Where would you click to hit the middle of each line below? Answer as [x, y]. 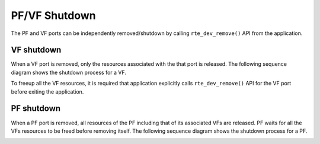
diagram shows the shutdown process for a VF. [69, 72]
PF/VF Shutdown [53, 15]
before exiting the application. [47, 91]
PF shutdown [36, 109]
